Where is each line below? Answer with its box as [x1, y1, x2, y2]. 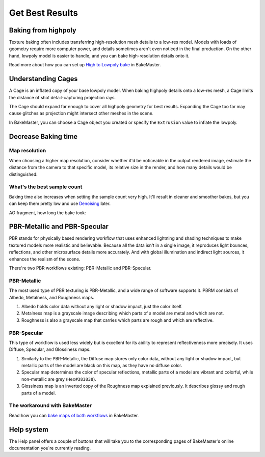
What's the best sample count [9, 183, 82, 190]
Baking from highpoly [9, 26, 77, 34]
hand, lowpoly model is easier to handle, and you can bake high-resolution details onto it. [9, 53, 190, 58]
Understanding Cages [9, 75, 78, 83]
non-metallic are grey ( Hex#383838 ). [21, 376, 97, 382]
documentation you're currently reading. [9, 445, 91, 451]
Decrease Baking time [9, 132, 78, 141]
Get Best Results [9, 7, 78, 18]
